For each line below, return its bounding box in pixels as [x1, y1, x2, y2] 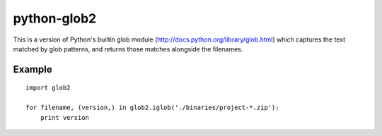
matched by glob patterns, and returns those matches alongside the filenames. [13, 44, 243, 53]
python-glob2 [13, 11, 97, 26]
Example [13, 63, 52, 75]
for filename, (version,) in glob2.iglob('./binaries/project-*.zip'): [25, 104, 279, 112]
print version [40, 113, 90, 121]
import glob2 [25, 84, 71, 92]
